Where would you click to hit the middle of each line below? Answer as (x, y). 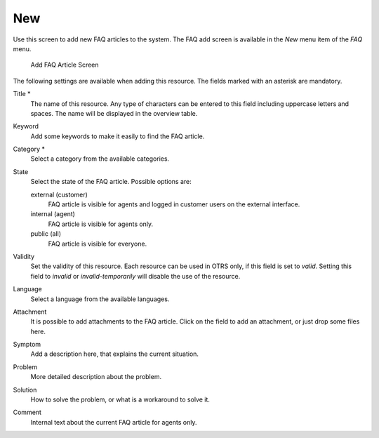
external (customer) (59, 194)
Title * (22, 94)
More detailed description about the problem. (96, 377)
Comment (27, 412)
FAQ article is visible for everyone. (98, 244)
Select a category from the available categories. (100, 159)
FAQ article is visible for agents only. (101, 224)
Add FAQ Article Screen (65, 65)
